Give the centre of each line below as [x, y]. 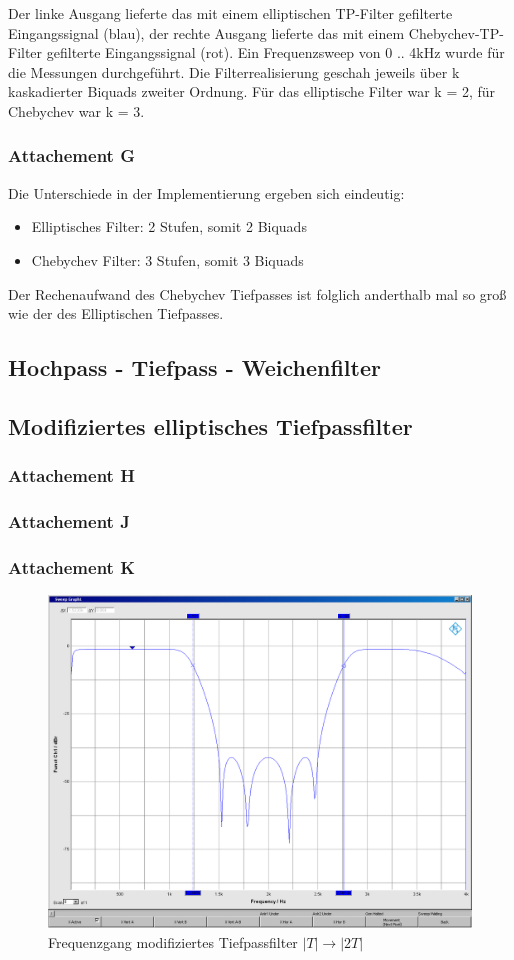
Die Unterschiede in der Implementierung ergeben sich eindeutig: [206, 192]
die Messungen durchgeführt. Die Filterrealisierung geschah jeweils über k [234, 71]
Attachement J [69, 521]
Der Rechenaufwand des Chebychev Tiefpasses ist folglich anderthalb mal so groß [257, 293]
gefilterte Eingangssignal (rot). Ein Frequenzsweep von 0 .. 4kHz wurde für [275, 52]
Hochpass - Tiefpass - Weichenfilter [194, 367]
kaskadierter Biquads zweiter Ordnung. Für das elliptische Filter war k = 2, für [252, 91]
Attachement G [71, 155]
